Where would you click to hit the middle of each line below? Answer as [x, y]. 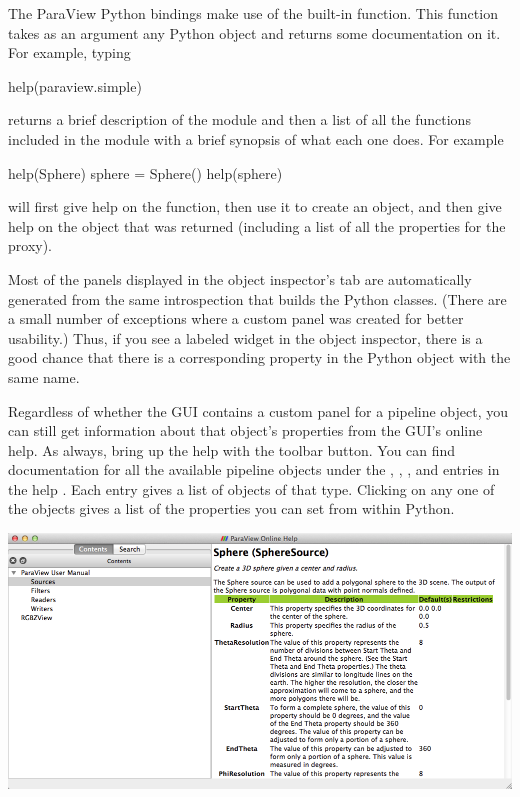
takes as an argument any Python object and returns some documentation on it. [254, 32]
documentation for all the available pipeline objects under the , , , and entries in [254, 469]
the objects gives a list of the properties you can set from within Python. [231, 508]
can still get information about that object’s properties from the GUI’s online [245, 430]
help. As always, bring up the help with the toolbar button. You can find [232, 449]
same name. [44, 376]
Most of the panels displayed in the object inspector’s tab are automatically [240, 278]
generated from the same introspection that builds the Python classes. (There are [257, 298]
